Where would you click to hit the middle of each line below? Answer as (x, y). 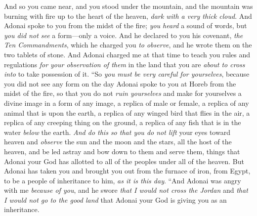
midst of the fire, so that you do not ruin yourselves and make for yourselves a (123, 93)
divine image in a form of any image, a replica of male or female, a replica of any (127, 103)
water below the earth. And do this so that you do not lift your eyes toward (117, 132)
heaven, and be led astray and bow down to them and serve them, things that (122, 151)
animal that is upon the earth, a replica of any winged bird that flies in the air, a (127, 112)
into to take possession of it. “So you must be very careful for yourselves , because (127, 74)
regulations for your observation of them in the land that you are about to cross (125, 64)
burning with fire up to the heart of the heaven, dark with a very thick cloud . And (128, 16)
